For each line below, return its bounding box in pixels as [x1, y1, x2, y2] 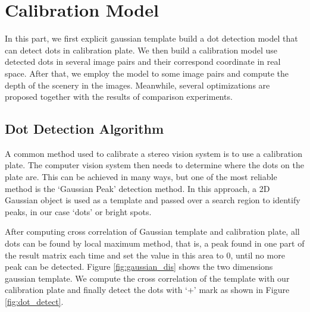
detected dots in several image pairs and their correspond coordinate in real [5, 55, 281, 68]
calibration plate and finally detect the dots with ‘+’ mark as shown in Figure [5, 283, 290, 296]
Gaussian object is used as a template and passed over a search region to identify [5, 194, 300, 206]
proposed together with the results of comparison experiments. [5, 90, 233, 103]
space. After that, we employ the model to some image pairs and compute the [5, 67, 289, 79]
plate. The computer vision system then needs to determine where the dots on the [5, 159, 304, 171]
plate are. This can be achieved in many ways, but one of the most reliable [5, 171, 277, 183]
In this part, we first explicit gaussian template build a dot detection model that [5, 32, 298, 45]
